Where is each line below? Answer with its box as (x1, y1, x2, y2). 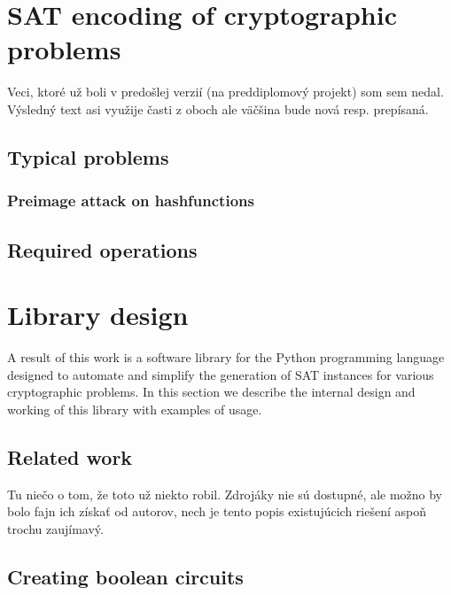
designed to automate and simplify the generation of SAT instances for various (7, 365, 434, 383)
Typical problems (7, 143, 169, 170)
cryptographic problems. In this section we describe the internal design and (7, 382, 416, 401)
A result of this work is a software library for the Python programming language (7, 348, 445, 367)
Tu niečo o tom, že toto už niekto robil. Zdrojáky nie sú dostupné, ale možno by (7, 484, 443, 503)
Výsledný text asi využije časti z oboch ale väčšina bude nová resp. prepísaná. (7, 99, 429, 118)
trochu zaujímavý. (7, 519, 104, 537)
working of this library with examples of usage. (7, 399, 262, 418)
